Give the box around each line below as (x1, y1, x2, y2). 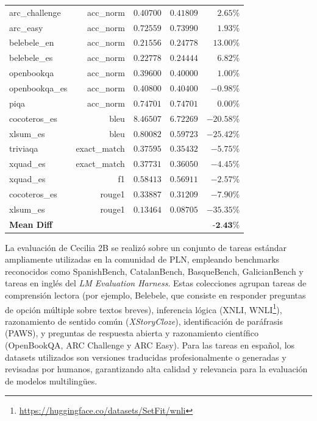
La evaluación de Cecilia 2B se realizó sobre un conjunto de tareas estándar (5, 241, 287, 253)
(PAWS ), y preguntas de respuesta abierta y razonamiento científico (5, 327, 258, 339)
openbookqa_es (9, 81, 68, 94)
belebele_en (9, 36, 54, 49)
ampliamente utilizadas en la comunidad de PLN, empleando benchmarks (5, 253, 280, 266)
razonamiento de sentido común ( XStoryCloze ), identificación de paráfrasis (5, 314, 283, 327)
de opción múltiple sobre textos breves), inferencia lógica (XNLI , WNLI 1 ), (5, 301, 282, 316)
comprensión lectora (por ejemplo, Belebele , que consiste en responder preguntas (5, 289, 306, 302)
